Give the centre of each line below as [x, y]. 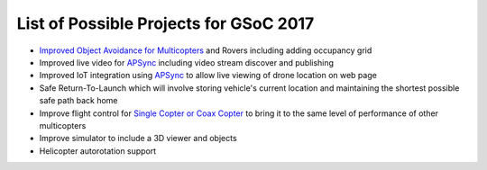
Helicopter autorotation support [98, 151]
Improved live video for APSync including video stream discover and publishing [186, 62]
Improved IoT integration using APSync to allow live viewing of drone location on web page [208, 76]
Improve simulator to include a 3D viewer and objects [138, 139]
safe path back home [78, 101]
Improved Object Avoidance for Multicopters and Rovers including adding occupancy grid [206, 50]
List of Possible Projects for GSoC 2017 [165, 23]
